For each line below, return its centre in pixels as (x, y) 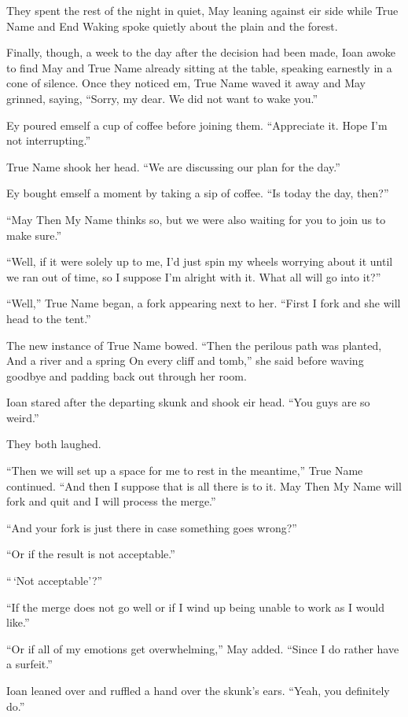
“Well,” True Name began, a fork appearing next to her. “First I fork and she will (204, 303)
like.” (18, 622)
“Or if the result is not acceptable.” (91, 554)
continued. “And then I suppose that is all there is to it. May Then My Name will (204, 485)
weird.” (23, 417)
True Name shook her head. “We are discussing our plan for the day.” (173, 166)
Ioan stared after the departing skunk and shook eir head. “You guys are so (188, 402)
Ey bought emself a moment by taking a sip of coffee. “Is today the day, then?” (198, 193)
